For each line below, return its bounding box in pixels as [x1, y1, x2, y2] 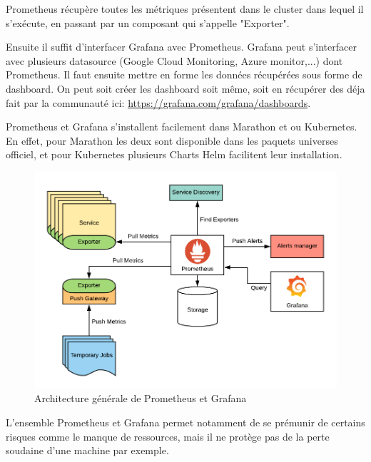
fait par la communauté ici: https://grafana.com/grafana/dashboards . [6, 95, 311, 110]
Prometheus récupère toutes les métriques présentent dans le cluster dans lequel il [6, 1, 364, 16]
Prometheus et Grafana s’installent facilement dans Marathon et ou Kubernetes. [6, 119, 357, 134]
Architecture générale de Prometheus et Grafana [34, 391, 247, 406]
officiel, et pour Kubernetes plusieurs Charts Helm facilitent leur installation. [6, 147, 342, 162]
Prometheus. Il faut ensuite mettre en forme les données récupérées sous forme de [6, 67, 362, 82]
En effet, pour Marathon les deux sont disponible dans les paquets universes [6, 133, 338, 148]
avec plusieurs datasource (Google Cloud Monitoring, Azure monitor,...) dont [6, 53, 343, 68]
